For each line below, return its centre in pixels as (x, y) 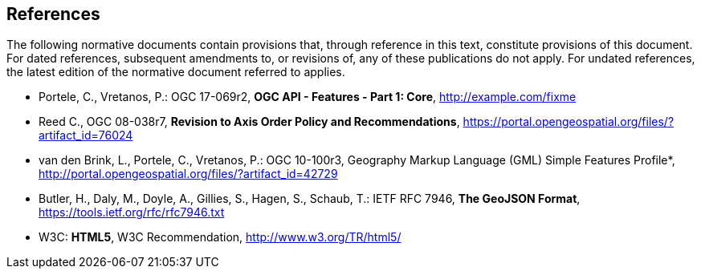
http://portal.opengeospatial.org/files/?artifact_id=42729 (188, 174)
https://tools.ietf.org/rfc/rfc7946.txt (132, 212)
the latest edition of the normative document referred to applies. (176, 72)
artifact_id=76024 (86, 135)
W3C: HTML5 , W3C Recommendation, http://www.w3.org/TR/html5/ (220, 237)
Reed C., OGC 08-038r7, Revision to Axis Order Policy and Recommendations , (249, 122)
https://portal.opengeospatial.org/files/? (569, 122)
